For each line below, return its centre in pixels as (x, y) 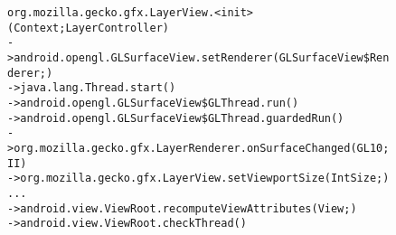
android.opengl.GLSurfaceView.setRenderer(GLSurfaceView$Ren (202, 57)
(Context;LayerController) (88, 28)
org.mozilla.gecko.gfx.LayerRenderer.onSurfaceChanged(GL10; (202, 148)
